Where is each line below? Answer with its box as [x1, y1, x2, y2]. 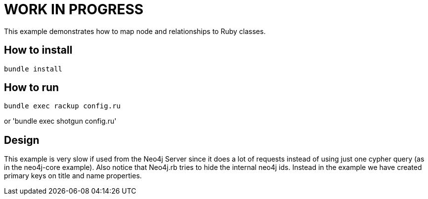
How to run [4, 81, 59, 94]
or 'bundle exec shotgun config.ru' [4, 117, 117, 126]
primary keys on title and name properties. [4, 171, 142, 180]
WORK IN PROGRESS [4, 1, 144, 18]
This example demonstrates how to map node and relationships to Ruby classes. [4, 27, 266, 35]
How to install [4, 44, 73, 57]
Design [4, 133, 40, 146]
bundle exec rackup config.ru [4, 102, 121, 110]
